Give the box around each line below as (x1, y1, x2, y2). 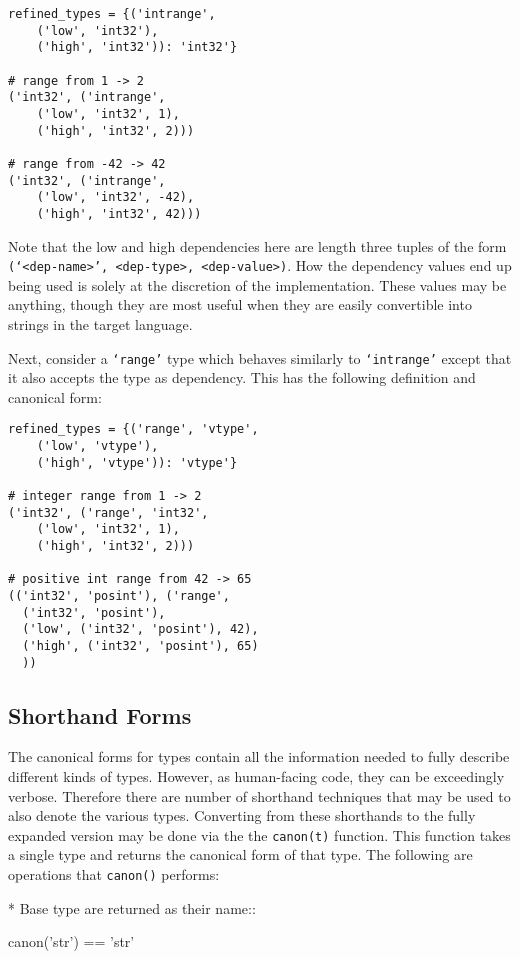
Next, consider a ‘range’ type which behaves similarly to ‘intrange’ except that (8, 347, 512, 368)
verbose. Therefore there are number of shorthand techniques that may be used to (8, 785, 511, 806)
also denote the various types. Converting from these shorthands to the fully (8, 805, 476, 826)
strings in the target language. (8, 313, 193, 334)
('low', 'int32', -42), (36, 190, 195, 205)
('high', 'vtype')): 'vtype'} (36, 455, 238, 470)
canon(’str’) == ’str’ (8, 931, 135, 952)
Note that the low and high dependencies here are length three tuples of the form (8, 235, 507, 256)
